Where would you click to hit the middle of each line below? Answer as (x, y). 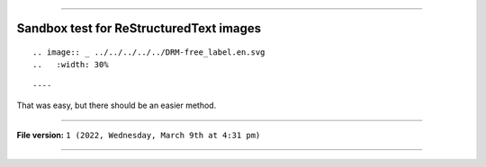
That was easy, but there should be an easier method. (117, 105)
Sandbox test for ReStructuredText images (139, 28)
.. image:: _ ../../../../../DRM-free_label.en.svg (149, 53)
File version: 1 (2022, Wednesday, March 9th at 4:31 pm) (139, 135)
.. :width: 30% (71, 65)
